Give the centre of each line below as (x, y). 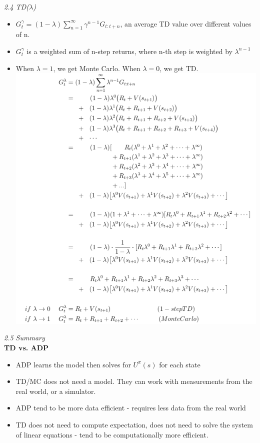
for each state (180, 364)
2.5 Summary (24, 338)
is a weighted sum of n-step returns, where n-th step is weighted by (129, 51)
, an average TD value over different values (186, 23)
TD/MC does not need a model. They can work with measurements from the (134, 381)
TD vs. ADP (26, 348)
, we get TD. (179, 68)
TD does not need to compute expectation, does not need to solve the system (134, 424)
